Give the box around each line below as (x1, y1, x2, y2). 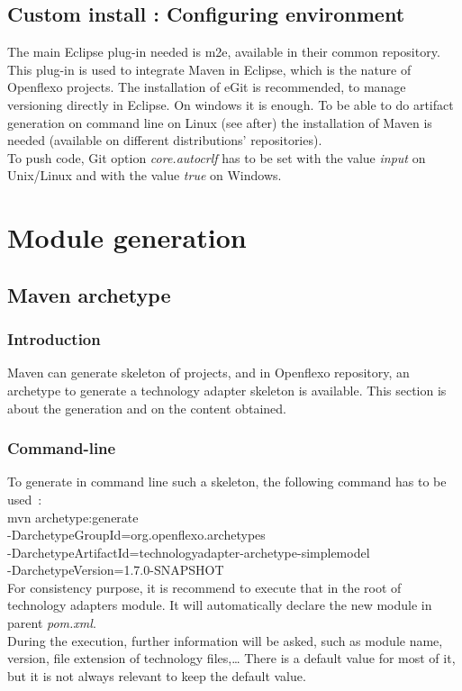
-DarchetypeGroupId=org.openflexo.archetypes (7, 525, 266, 544)
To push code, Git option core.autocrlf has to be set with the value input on (7, 148, 426, 167)
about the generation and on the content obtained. (7, 398, 287, 417)
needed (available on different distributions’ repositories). (7, 131, 322, 150)
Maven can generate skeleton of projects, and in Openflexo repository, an (7, 363, 410, 382)
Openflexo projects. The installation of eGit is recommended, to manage (7, 77, 406, 96)
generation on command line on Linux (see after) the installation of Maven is (7, 113, 432, 132)
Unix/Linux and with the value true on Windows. (7, 166, 282, 185)
